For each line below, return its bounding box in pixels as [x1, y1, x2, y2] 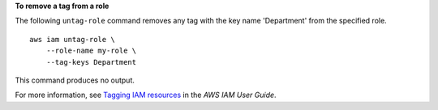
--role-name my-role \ [45, 46, 137, 56]
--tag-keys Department [45, 57, 137, 66]
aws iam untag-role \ [29, 35, 115, 44]
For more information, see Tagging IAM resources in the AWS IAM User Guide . [15, 90, 277, 100]
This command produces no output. [15, 75, 135, 85]
